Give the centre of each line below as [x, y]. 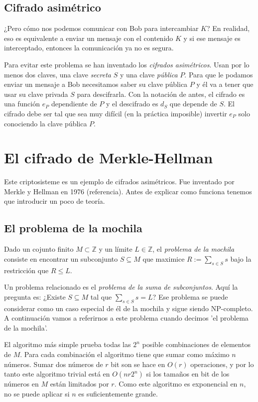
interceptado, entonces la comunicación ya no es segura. [89, 48]
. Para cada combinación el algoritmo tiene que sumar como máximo [125, 354]
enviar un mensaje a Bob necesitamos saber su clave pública [96, 84]
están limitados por [79, 384]
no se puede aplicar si [37, 393]
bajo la [241, 258]
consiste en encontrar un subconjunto [61, 258]
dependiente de [74, 104]
